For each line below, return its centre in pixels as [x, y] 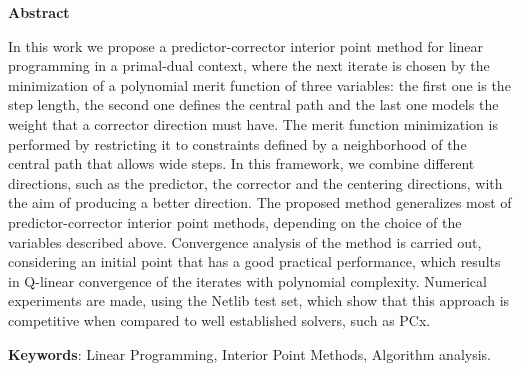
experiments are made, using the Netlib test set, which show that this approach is [259, 300]
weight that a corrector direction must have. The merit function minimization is [253, 123]
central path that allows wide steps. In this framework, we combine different [241, 163]
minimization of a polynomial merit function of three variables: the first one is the [259, 84]
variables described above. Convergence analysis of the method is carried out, [245, 241]
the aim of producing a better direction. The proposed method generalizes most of [260, 202]
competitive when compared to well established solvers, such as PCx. [219, 319]
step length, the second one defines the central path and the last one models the [253, 104]
